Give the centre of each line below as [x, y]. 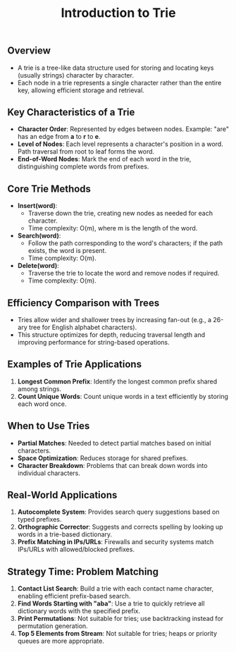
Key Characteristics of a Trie [71, 112]
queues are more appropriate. [61, 641]
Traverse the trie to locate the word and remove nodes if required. [124, 273]
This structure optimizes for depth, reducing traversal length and [111, 335]
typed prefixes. [39, 519]
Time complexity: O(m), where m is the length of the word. [113, 228]
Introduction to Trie [118, 13]
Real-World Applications [62, 495]
